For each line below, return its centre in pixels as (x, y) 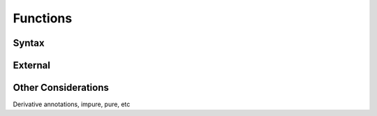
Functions (43, 18)
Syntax (29, 43)
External (31, 65)
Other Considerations (61, 88)
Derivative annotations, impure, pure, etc (72, 104)
